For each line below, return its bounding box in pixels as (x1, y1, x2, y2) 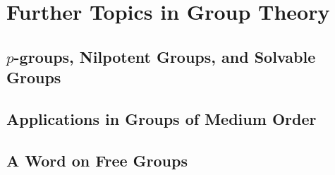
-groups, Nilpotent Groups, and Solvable (13, 45, 316, 67)
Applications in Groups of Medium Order (6, 107, 317, 129)
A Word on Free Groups (6, 149, 188, 171)
